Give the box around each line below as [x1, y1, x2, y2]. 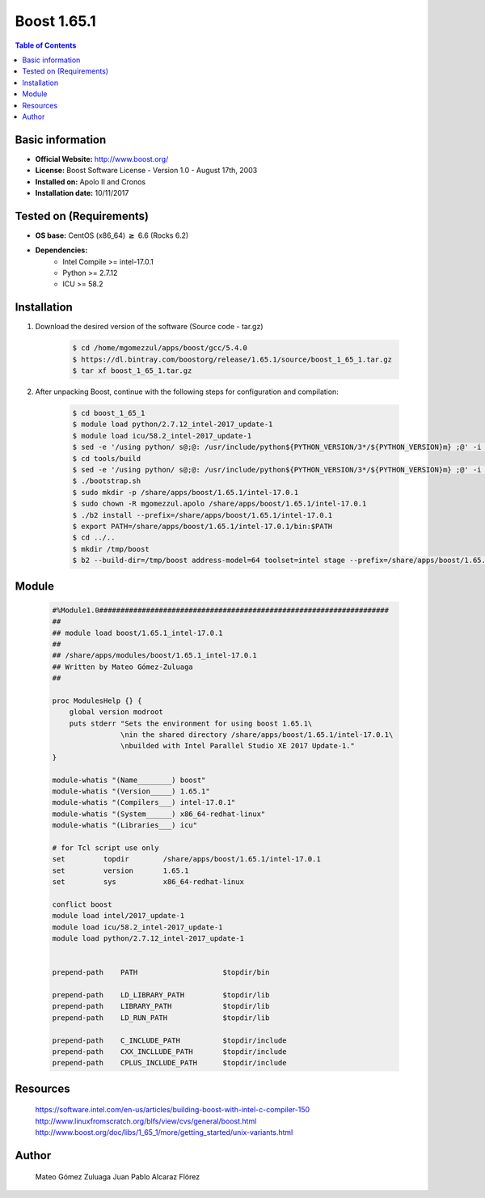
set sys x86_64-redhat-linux [52, 878, 244, 887]
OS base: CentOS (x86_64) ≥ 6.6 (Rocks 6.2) [35, 231, 189, 240]
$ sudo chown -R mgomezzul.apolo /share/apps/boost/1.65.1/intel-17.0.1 [72, 499, 367, 509]
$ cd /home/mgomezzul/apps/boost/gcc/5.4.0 [72, 344, 248, 353]
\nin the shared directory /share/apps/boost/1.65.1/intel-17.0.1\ [120, 730, 394, 739]
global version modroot [69, 708, 163, 717]
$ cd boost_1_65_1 [72, 409, 145, 418]
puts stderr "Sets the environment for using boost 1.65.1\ [69, 718, 313, 728]
